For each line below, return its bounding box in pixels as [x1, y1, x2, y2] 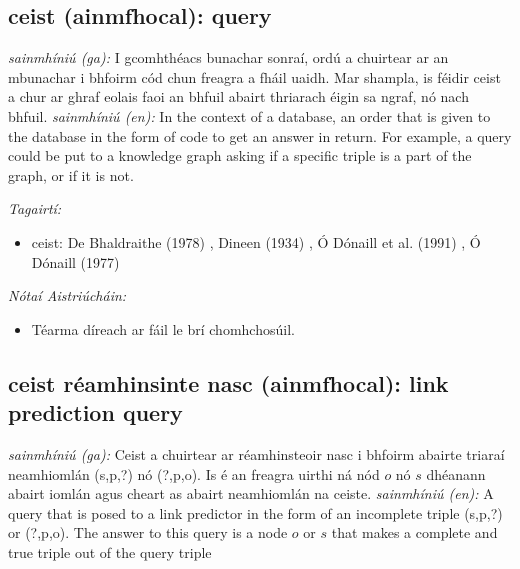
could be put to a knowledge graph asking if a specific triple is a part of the [8, 145, 472, 166]
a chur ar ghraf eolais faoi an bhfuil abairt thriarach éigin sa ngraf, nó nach [8, 86, 469, 107]
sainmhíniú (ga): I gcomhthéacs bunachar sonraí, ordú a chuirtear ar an [8, 47, 449, 68]
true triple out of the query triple [8, 541, 212, 562]
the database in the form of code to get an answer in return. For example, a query [8, 125, 512, 146]
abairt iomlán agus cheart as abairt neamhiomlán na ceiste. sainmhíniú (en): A [8, 483, 494, 504]
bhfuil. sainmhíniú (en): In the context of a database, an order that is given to [8, 105, 491, 126]
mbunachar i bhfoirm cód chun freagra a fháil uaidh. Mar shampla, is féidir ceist [8, 66, 501, 87]
